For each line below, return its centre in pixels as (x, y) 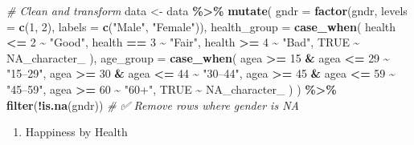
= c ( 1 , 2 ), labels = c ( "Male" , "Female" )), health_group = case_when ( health (201, 26)
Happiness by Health (76, 132)
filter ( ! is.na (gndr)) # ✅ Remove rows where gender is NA (153, 105)
